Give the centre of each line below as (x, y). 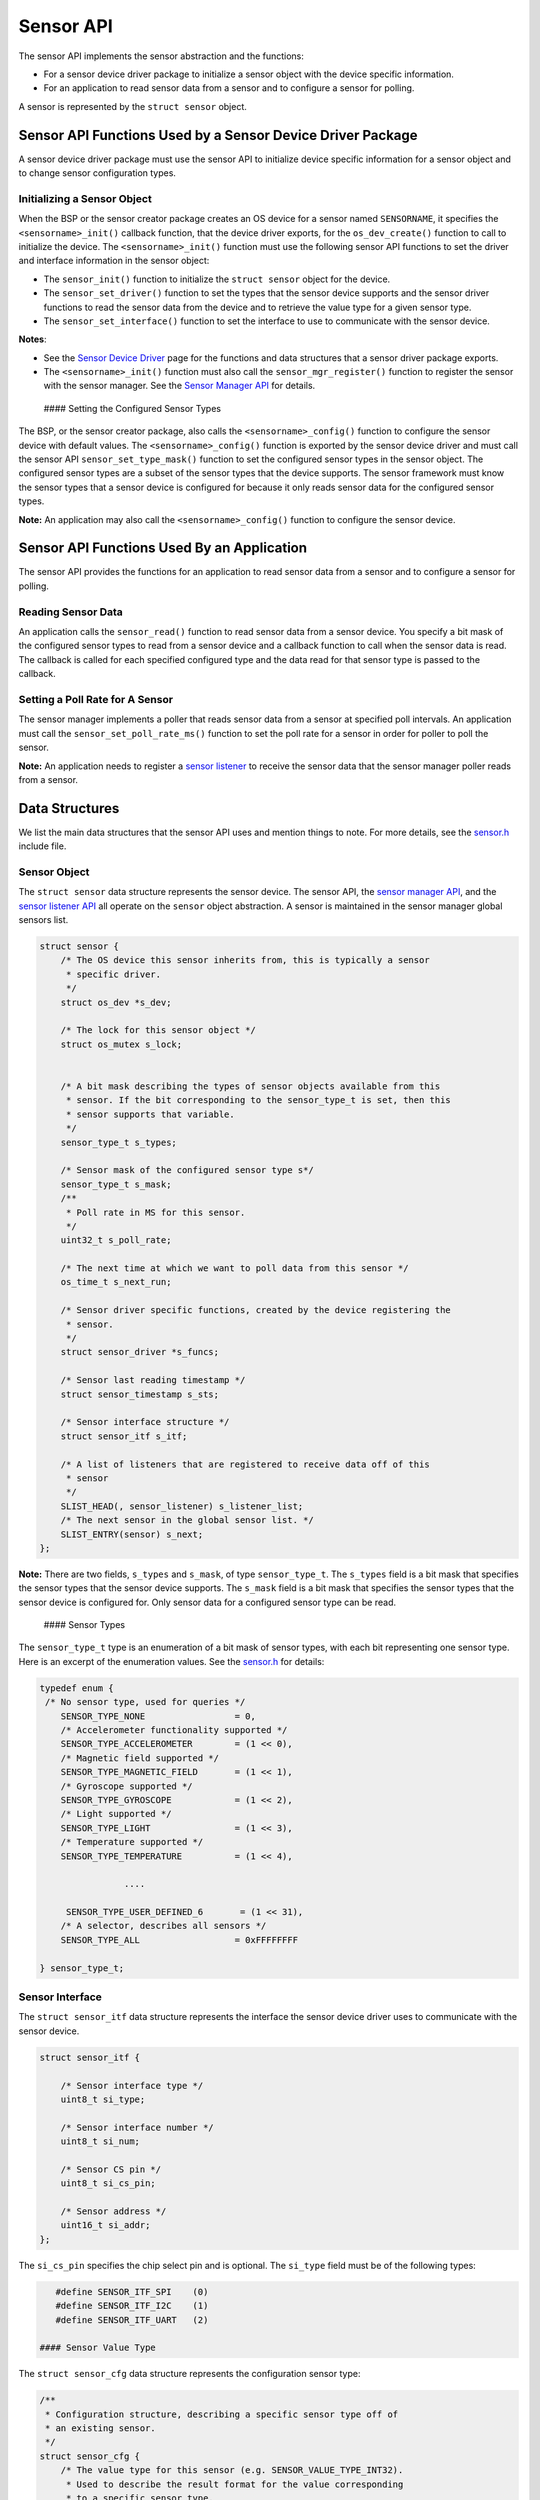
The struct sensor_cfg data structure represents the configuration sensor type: (189, 2374)
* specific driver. (113, 974)
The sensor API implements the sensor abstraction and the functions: (161, 56)
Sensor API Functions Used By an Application (163, 548)
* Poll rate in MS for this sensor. (155, 1212)
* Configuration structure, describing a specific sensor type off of (222, 2414)
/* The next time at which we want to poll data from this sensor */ (234, 1268)
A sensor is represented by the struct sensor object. (132, 106)
